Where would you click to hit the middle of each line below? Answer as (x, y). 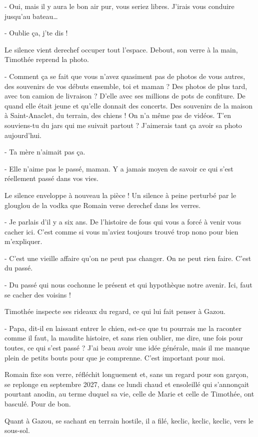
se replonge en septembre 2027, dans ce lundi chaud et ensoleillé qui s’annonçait (127, 384)
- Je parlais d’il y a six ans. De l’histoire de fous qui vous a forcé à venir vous (123, 222)
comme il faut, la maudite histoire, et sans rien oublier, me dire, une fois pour (124, 338)
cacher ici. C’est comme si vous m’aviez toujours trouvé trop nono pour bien (121, 231)
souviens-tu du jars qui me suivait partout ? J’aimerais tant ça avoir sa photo (123, 125)
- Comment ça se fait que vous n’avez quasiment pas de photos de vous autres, (125, 76)
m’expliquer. (23, 241)
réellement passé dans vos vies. (51, 178)
